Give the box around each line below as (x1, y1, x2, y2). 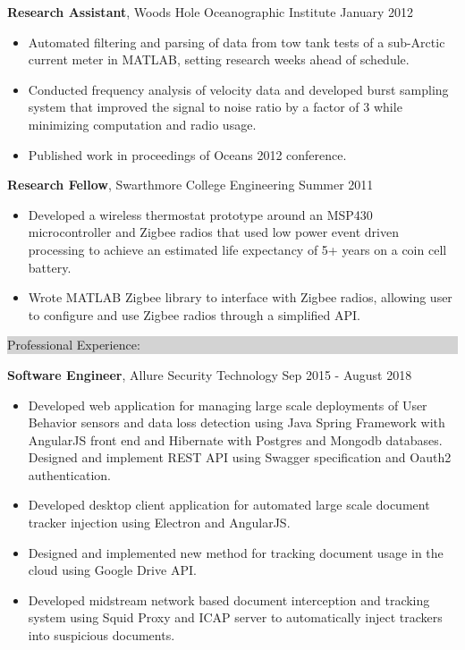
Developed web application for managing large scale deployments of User (28, 395, 427, 414)
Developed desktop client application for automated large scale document (28, 495, 430, 514)
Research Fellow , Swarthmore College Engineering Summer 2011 (7, 175, 374, 194)
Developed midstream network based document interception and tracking (28, 590, 430, 609)
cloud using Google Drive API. (28, 561, 197, 579)
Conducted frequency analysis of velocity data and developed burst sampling (28, 80, 449, 98)
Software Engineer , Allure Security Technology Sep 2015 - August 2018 (7, 365, 412, 384)
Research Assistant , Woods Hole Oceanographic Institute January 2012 (7, 3, 414, 21)
